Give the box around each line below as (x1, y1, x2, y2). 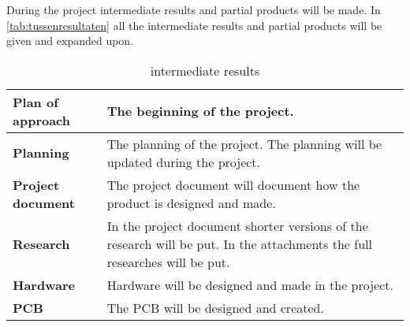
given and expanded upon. (6, 32, 134, 49)
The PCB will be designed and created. (106, 298, 324, 317)
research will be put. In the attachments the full (106, 234, 372, 253)
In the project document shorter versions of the (106, 216, 368, 235)
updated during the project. (106, 152, 261, 171)
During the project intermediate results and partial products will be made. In (6, 2, 381, 17)
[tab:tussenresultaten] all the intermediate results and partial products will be (6, 17, 382, 33)
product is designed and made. (106, 193, 276, 212)
